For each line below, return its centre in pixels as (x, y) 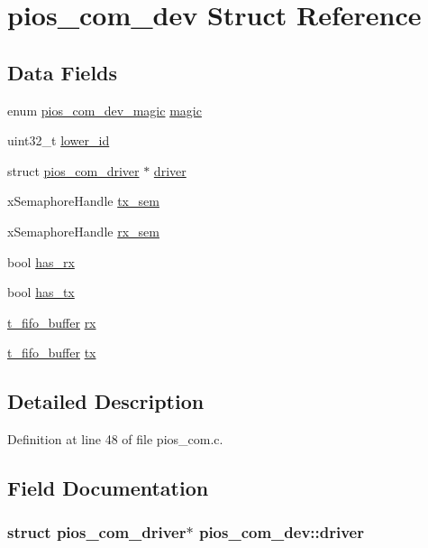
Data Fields (63, 72)
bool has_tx (41, 292)
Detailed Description (106, 401)
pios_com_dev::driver (281, 532)
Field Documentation (108, 488)
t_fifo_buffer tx (52, 353)
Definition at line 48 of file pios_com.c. (115, 439)
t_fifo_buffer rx (52, 322)
